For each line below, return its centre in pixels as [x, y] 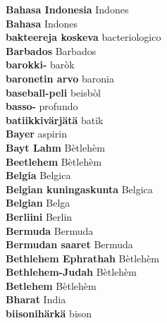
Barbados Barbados [51, 50]
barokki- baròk [40, 65]
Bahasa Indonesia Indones [67, 9]
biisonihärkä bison [49, 313]
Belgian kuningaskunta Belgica [79, 189]
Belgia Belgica [38, 175]
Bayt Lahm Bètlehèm [55, 147]
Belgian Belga [38, 203]
